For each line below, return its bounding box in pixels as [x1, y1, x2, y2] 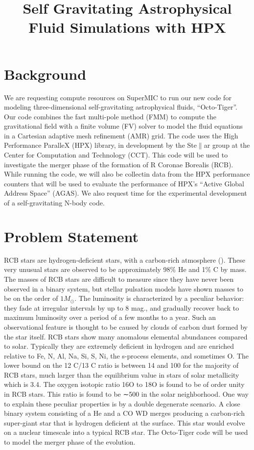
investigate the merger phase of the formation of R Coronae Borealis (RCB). [4, 159, 233, 169]
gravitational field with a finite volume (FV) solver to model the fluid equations [4, 121, 243, 131]
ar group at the [204, 140, 250, 150]
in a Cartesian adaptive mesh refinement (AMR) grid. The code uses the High [4, 130, 238, 140]
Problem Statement [4, 226, 139, 246]
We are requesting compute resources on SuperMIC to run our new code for [4, 92, 231, 102]
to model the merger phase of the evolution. [4, 437, 136, 447]
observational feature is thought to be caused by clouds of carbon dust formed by [4, 321, 248, 332]
